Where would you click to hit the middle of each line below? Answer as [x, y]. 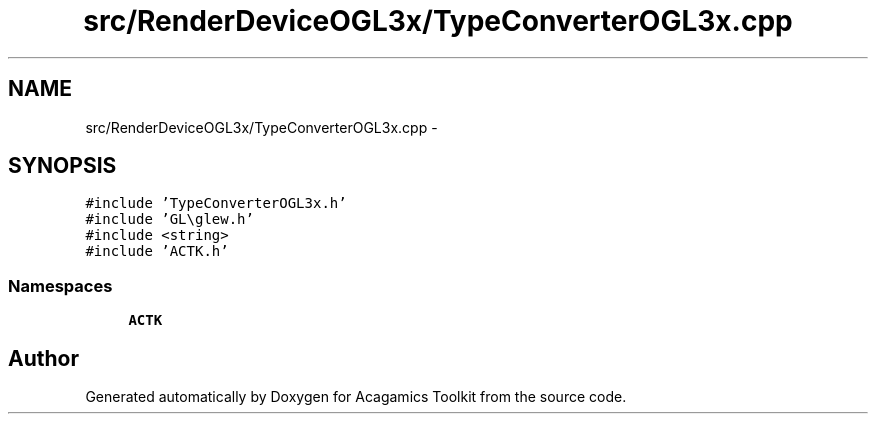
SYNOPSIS [62, 166]
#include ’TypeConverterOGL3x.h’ [216, 203]
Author [43, 358]
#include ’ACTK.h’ [157, 251]
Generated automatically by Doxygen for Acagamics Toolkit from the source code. [356, 397]
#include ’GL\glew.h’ [169, 219]
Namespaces [60, 285]
